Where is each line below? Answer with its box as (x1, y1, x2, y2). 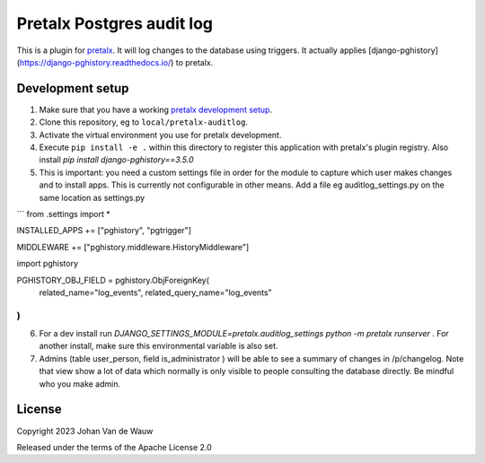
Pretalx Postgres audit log (16, 13, 214, 33)
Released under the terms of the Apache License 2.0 (16, 441, 213, 452)
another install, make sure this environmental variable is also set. (39, 341, 278, 352)
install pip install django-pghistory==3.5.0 (39, 154, 194, 165)
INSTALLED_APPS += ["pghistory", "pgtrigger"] (16, 225, 192, 236)
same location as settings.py (39, 192, 145, 203)
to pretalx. (175, 57, 214, 67)
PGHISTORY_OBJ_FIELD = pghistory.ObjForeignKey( (16, 275, 210, 285)
